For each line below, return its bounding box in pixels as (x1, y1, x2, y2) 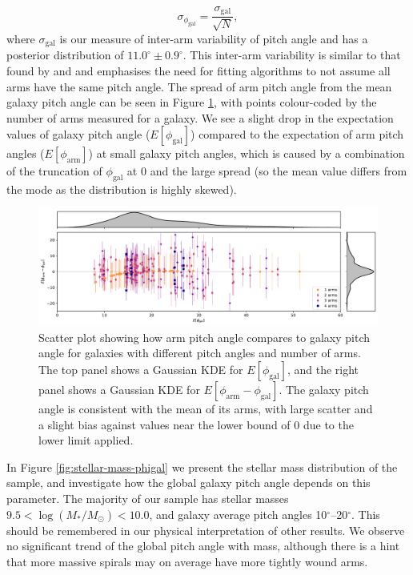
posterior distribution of (6, 46, 124, 63)
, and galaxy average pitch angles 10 (149, 505, 327, 522)
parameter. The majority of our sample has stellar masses (6, 490, 289, 507)
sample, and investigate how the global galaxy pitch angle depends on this (6, 474, 371, 491)
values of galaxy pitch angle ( (6, 126, 150, 143)
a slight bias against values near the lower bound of (38, 416, 291, 432)
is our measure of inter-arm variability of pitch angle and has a (59, 30, 368, 46)
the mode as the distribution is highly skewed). (6, 181, 237, 198)
